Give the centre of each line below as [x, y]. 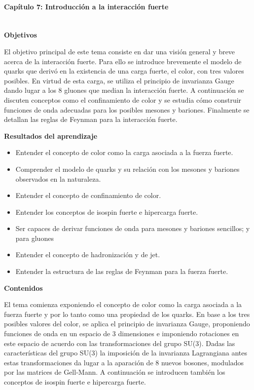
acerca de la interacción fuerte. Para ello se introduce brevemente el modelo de [123, 61]
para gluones [35, 238]
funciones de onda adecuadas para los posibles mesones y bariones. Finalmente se [127, 109]
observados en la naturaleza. [58, 178]
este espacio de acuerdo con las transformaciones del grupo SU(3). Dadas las [120, 343]
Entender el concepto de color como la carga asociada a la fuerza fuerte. [124, 152]
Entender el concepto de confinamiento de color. [88, 195]
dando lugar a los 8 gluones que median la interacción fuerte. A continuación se [124, 90]
